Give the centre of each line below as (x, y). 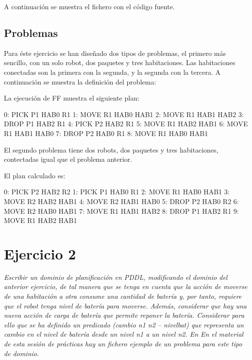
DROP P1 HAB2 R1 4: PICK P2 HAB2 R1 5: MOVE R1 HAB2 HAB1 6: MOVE (126, 124)
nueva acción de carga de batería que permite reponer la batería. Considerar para (124, 315)
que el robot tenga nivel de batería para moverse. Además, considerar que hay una (125, 305)
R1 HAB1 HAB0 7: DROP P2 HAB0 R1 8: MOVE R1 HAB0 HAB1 (106, 133)
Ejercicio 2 (40, 253)
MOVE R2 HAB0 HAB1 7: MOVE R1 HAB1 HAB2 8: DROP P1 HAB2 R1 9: (121, 211)
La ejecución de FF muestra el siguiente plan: (72, 98)
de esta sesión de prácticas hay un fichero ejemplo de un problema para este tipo (123, 343)
